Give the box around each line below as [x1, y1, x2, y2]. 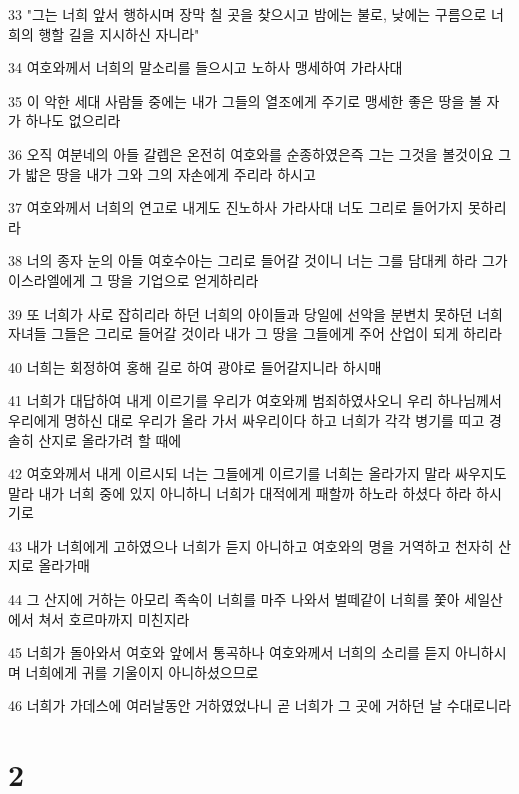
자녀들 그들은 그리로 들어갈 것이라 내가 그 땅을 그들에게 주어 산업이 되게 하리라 [8, 323, 502, 344]
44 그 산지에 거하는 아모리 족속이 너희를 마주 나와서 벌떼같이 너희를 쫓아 [8, 589, 460, 610]
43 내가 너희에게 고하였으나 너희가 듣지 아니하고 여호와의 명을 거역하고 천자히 [8, 535, 494, 556]
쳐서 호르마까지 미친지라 [38, 608, 190, 629]
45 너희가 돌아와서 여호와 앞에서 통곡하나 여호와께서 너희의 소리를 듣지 [8, 642, 451, 663]
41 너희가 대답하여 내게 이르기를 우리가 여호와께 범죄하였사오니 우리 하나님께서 [8, 390, 502, 411]
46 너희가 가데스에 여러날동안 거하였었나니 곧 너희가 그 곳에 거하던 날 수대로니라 [8, 695, 512, 716]
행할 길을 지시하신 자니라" [38, 23, 200, 44]
